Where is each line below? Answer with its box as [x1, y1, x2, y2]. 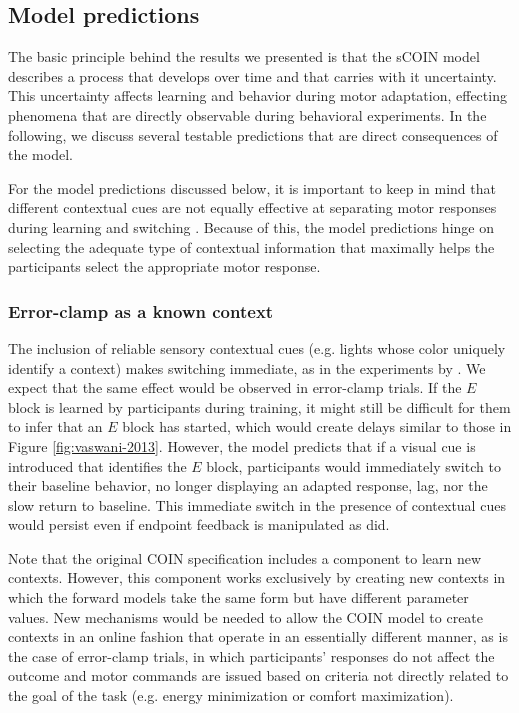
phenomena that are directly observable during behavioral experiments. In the [8, 104, 487, 125]
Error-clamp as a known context [8, 298, 274, 323]
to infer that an [8, 416, 103, 437]
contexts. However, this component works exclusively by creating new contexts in [8, 567, 506, 588]
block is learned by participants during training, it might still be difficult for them [8, 396, 511, 417]
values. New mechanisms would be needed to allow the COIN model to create [8, 606, 484, 627]
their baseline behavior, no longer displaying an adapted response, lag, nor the [8, 475, 488, 496]
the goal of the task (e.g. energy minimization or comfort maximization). [8, 685, 454, 706]
